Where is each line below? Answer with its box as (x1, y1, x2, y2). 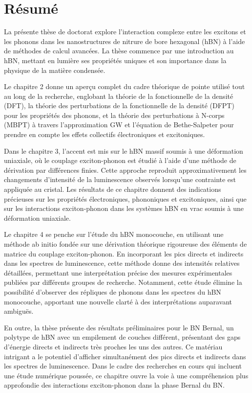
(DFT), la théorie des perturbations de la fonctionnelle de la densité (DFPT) (4, 100, 234, 111)
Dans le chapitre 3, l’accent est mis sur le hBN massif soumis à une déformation (4, 145, 243, 156)
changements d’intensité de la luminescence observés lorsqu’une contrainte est (4, 174, 236, 185)
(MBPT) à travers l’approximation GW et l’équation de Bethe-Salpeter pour (4, 119, 234, 130)
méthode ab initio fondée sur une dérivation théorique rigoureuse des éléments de (4, 239, 247, 249)
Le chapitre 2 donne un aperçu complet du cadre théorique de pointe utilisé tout (4, 81, 245, 92)
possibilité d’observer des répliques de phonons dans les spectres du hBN (4, 286, 221, 297)
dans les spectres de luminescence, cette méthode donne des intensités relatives (4, 258, 240, 268)
